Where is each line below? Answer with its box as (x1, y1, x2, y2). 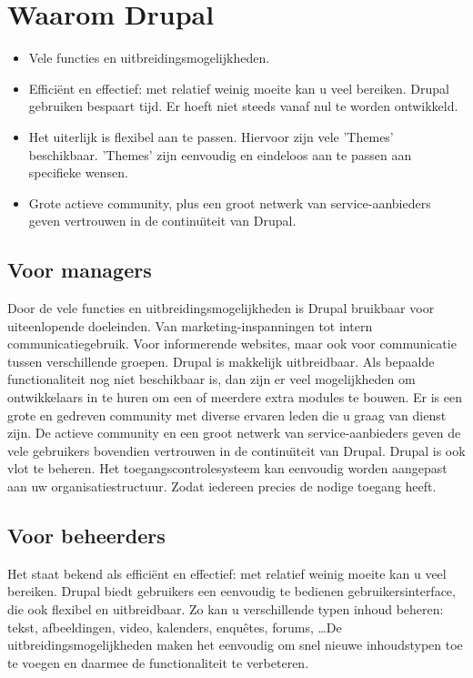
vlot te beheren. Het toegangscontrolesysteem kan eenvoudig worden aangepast (7, 459, 448, 478)
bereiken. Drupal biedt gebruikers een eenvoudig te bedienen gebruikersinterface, (7, 582, 456, 601)
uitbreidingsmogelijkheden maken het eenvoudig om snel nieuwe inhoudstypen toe (7, 635, 463, 654)
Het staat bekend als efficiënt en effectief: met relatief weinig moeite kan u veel (7, 563, 447, 582)
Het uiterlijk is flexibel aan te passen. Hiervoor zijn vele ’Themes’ (28, 126, 394, 146)
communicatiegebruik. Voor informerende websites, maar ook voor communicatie (7, 334, 457, 353)
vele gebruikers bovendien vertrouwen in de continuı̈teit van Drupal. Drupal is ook (7, 440, 466, 460)
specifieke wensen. (28, 163, 128, 182)
